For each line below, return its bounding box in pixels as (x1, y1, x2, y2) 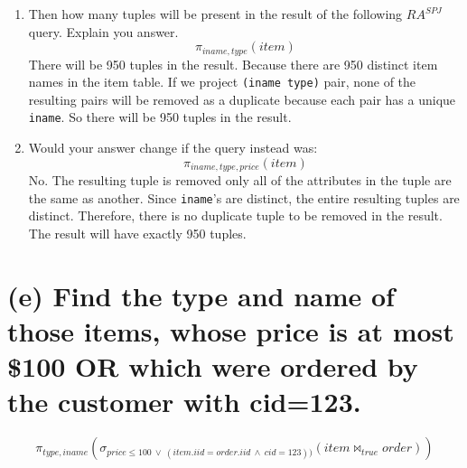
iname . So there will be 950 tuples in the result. (28, 108, 292, 126)
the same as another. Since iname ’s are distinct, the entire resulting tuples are (28, 188, 460, 207)
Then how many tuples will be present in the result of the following (28, 5, 403, 23)
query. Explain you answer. (28, 22, 179, 41)
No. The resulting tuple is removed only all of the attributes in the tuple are (28, 171, 452, 190)
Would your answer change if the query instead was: (28, 138, 318, 157)
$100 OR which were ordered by (7, 348, 418, 385)
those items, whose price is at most (7, 313, 454, 349)
